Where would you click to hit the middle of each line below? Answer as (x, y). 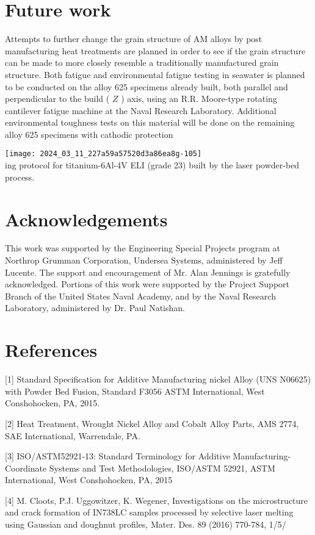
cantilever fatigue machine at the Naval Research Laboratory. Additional (141, 110)
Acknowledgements (86, 219)
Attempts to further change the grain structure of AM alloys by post (134, 39)
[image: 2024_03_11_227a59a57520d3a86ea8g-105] (103, 154)
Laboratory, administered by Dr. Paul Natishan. (95, 308)
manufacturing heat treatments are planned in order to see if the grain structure (155, 50)
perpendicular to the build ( (57, 99)
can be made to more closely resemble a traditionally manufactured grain (142, 63)
